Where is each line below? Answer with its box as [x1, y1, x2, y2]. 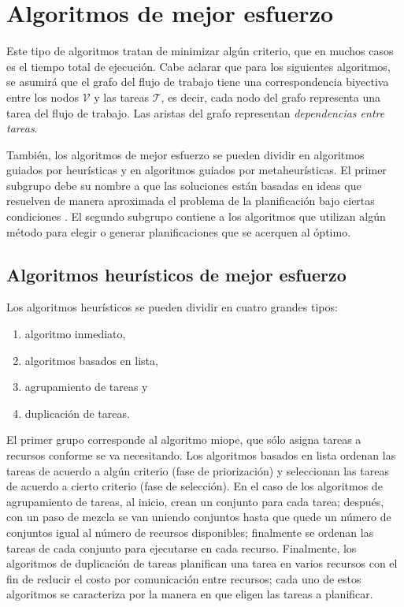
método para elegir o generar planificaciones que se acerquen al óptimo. [6, 223, 351, 240]
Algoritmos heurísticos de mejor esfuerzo [6, 262, 347, 286]
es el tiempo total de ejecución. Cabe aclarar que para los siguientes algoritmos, [6, 58, 391, 74]
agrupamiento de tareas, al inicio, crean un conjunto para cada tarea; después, [6, 493, 384, 509]
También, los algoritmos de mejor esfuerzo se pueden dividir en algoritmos [6, 146, 365, 162]
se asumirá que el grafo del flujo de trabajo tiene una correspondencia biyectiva [6, 73, 389, 90]
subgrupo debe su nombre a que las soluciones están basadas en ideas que [6, 177, 361, 193]
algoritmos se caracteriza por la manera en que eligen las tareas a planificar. [6, 586, 373, 602]
